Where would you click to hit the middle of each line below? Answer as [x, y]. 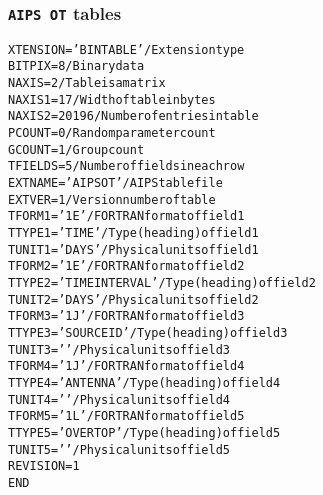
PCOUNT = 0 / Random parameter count [112, 133]
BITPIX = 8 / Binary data [76, 66]
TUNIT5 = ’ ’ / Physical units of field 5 [119, 449]
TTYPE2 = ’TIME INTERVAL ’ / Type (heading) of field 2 [162, 282]
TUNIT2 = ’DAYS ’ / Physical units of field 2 [133, 299]
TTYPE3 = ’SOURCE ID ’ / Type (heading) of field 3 [148, 332]
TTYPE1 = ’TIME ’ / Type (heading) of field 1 [133, 233]
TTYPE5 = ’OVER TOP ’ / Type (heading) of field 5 [144, 432]
